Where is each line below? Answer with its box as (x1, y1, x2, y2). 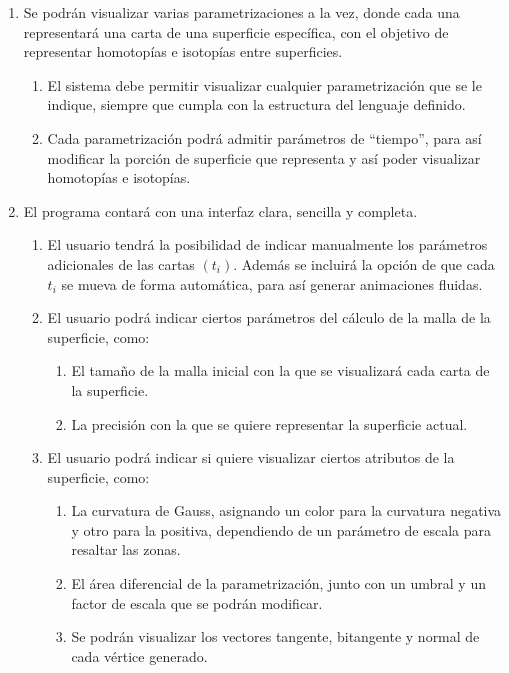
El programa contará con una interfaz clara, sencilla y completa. (23, 200, 418, 221)
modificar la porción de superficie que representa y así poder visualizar (47, 147, 481, 168)
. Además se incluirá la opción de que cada (233, 253, 495, 274)
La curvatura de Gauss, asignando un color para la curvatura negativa (71, 500, 502, 521)
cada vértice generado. (71, 645, 208, 666)
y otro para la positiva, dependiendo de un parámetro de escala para (71, 519, 491, 540)
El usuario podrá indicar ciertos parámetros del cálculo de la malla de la (47, 307, 491, 328)
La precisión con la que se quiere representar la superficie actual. (71, 413, 468, 434)
